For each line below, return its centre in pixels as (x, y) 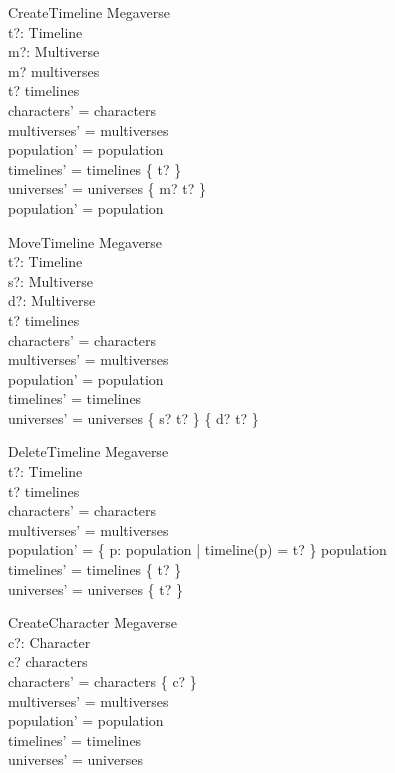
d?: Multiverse (52, 300)
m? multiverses (54, 70)
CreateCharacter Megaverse (92, 622)
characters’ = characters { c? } (102, 681)
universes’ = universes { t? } (95, 588)
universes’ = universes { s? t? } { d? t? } (133, 417)
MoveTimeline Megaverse (85, 241)
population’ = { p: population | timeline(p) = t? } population (197, 549)
